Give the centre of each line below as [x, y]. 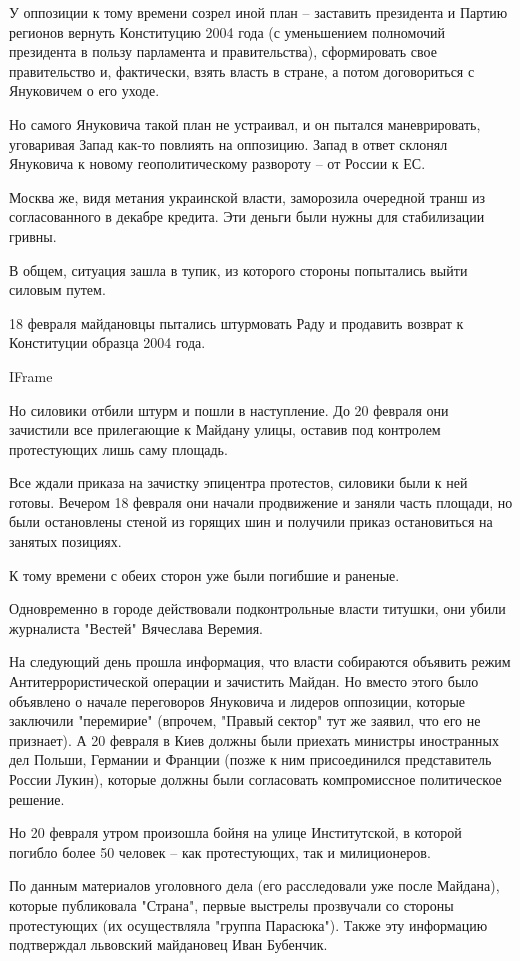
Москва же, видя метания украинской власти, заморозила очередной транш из [247, 196]
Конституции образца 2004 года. [107, 342]
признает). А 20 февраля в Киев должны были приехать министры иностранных [254, 739]
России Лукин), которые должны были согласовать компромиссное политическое [255, 779]
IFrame [31, 375]
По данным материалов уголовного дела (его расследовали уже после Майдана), [254, 885]
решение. [37, 798]
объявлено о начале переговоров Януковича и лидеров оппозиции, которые [237, 700]
